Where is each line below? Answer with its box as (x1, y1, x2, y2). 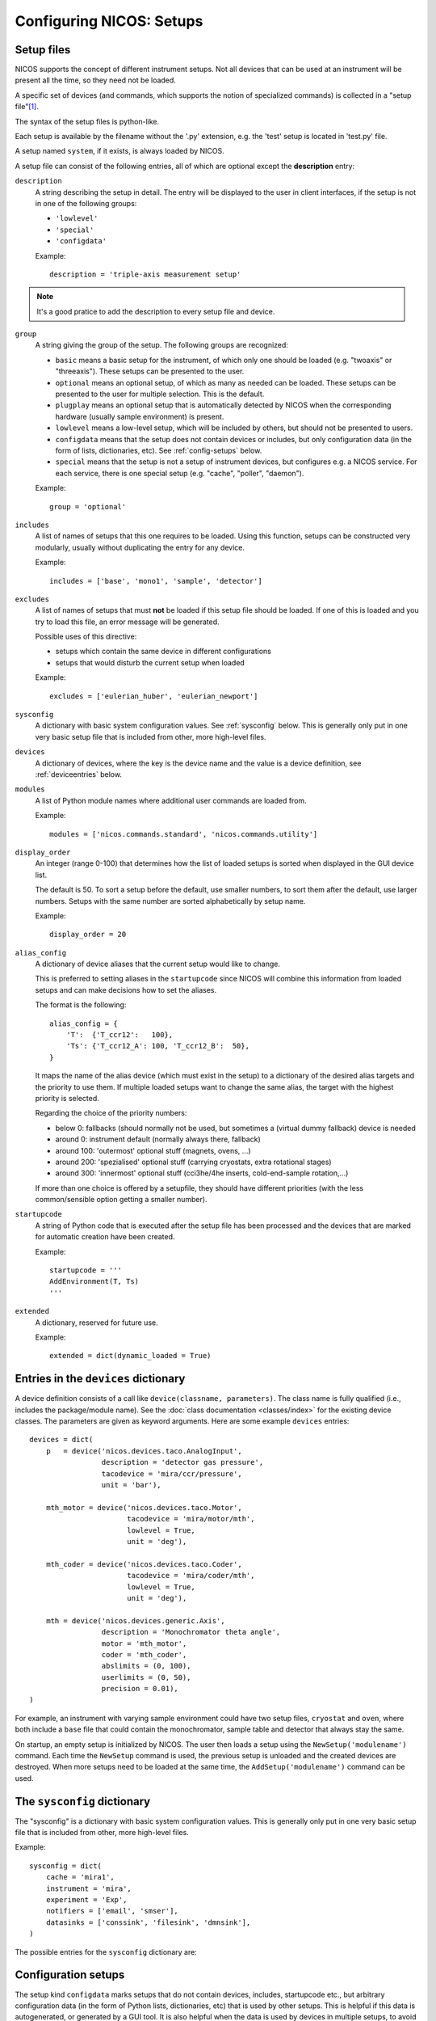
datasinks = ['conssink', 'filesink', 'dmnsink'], (45, 1918, 251, 1927)
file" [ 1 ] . (15, 102, 40, 112)
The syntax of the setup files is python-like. (15, 116, 160, 126)
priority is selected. (35, 1093, 100, 1103)
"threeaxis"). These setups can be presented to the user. (55, 366, 245, 376)
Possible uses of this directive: (35, 631, 137, 642)
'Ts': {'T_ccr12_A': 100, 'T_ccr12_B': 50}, (65, 1041, 250, 1051)
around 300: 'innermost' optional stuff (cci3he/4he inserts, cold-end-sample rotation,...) (55, 1168, 349, 1178)
